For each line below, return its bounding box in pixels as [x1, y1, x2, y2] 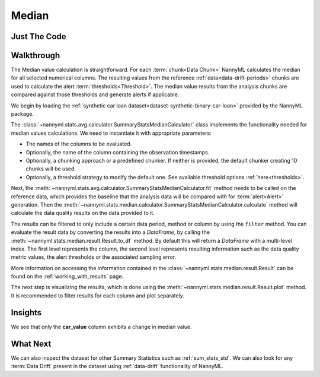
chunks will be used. [25, 165, 76, 172]
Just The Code [11, 31, 66, 42]
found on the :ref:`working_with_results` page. [11, 273, 124, 280]
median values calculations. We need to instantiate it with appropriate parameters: [11, 129, 212, 137]
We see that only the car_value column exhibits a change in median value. [11, 323, 192, 330]
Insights [11, 308, 42, 318]
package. [11, 110, 34, 118]
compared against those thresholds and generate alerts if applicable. [11, 91, 180, 98]
